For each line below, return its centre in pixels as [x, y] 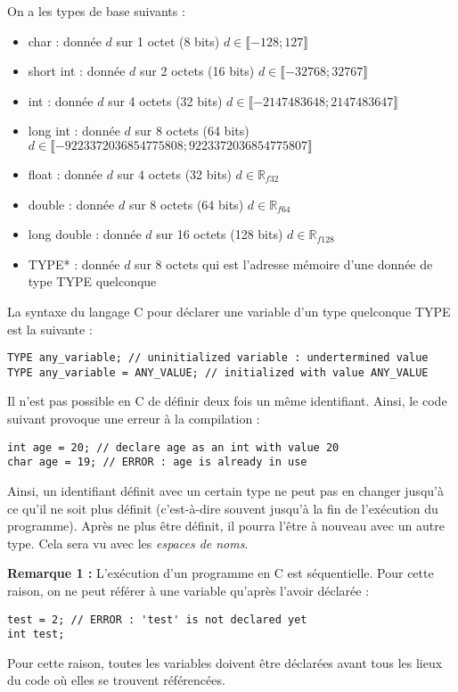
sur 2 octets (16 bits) [197, 71]
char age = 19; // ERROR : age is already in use [157, 462]
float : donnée [65, 173]
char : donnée [65, 41]
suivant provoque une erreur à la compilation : [134, 419]
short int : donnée [77, 71]
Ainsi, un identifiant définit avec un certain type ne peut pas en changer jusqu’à [225, 490]
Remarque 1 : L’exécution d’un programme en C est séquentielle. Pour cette [221, 573]
